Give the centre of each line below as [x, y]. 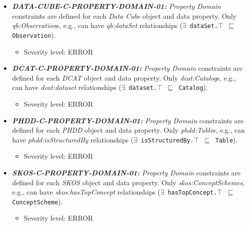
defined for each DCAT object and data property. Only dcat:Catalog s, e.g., [124, 77]
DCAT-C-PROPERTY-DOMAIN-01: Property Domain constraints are [127, 68]
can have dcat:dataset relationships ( [67, 87]
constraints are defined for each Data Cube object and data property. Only [124, 15]
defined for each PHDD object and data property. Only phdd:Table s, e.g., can [128, 130]
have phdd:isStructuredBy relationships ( [73, 139]
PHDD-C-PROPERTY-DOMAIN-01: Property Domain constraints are [128, 120]
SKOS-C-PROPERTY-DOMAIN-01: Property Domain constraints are [126, 172]
